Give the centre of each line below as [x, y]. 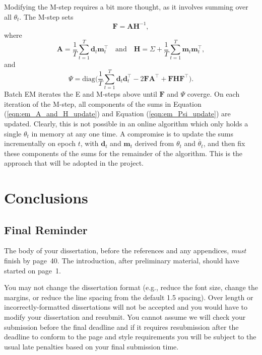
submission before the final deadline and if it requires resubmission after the [121, 327]
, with [89, 143]
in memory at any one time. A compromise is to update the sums [133, 133]
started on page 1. [32, 270]
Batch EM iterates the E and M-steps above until [81, 94]
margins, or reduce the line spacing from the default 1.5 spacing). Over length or [129, 297]
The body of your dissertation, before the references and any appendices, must [125, 251]
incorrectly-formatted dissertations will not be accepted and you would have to [126, 307]
